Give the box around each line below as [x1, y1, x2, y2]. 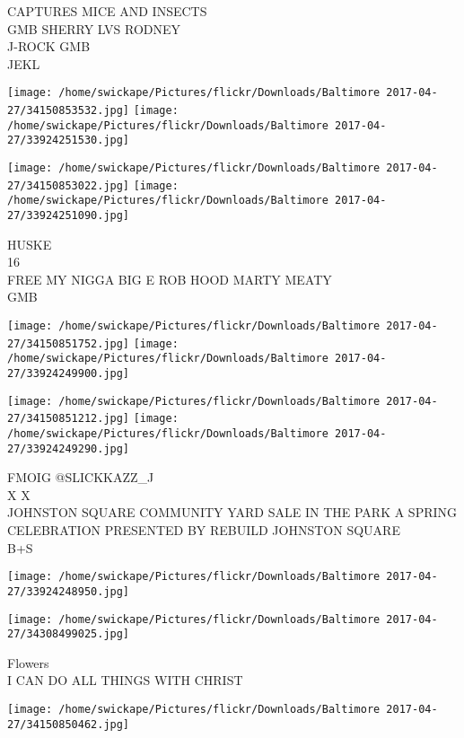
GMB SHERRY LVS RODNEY [7, 19, 181, 38]
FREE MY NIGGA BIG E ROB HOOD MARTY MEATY [7, 269, 332, 288]
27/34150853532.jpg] [7, 104, 130, 118]
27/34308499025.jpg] [7, 628, 130, 641]
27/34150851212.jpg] [7, 412, 130, 426]
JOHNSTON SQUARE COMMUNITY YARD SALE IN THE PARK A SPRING [7, 503, 458, 522]
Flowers [7, 653, 49, 672]
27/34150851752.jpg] [7, 337, 130, 350]
